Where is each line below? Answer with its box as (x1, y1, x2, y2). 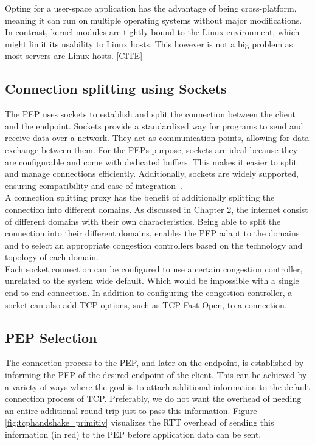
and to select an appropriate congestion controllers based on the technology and (5, 238, 303, 251)
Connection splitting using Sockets (5, 79, 227, 98)
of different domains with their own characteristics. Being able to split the (5, 215, 281, 227)
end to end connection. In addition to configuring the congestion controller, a (5, 286, 292, 299)
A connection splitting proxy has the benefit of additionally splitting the (5, 191, 275, 204)
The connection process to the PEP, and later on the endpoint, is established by (5, 356, 304, 369)
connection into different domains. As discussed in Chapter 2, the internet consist (5, 202, 308, 215)
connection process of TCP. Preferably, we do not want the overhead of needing (5, 392, 302, 405)
